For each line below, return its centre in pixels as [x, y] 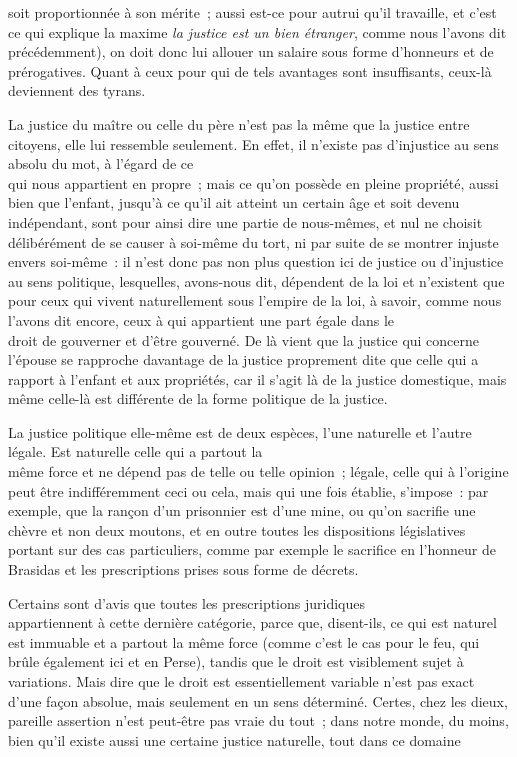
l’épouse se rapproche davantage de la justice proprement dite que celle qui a [243, 359]
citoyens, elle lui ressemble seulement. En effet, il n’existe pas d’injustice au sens [253, 143]
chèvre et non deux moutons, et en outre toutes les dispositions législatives [237, 529]
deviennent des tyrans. [77, 90]
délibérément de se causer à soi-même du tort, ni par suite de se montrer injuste [253, 241]
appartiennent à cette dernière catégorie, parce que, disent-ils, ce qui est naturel [252, 622]
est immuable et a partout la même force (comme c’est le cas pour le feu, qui [244, 641]
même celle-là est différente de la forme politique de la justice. [198, 398]
